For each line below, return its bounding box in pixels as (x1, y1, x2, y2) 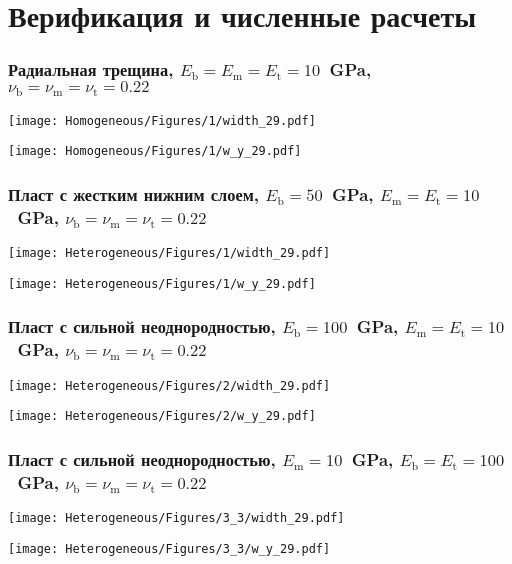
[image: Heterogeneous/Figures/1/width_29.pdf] (8, 246, 331, 261)
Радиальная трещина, (8, 57, 174, 82)
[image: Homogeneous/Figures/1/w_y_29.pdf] (8, 144, 302, 159)
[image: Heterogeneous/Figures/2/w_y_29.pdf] (8, 409, 316, 424)
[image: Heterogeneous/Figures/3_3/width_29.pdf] (8, 510, 345, 525)
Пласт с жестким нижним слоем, (8, 181, 260, 206)
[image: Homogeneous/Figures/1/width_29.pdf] (8, 113, 316, 128)
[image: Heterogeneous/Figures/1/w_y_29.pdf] (8, 276, 316, 291)
